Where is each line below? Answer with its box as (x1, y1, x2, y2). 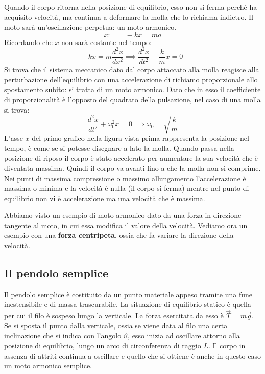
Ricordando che (4, 36, 53, 47)
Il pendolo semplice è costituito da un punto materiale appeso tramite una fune (4, 289, 253, 299)
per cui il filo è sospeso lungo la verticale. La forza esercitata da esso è (4, 310, 224, 321)
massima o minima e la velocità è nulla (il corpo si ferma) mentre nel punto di (4, 183, 249, 193)
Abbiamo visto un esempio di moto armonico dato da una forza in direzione (4, 210, 242, 221)
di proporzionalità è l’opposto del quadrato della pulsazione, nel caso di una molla (4, 94, 261, 105)
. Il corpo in (208, 340, 246, 351)
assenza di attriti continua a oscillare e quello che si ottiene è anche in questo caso (4, 350, 261, 361)
